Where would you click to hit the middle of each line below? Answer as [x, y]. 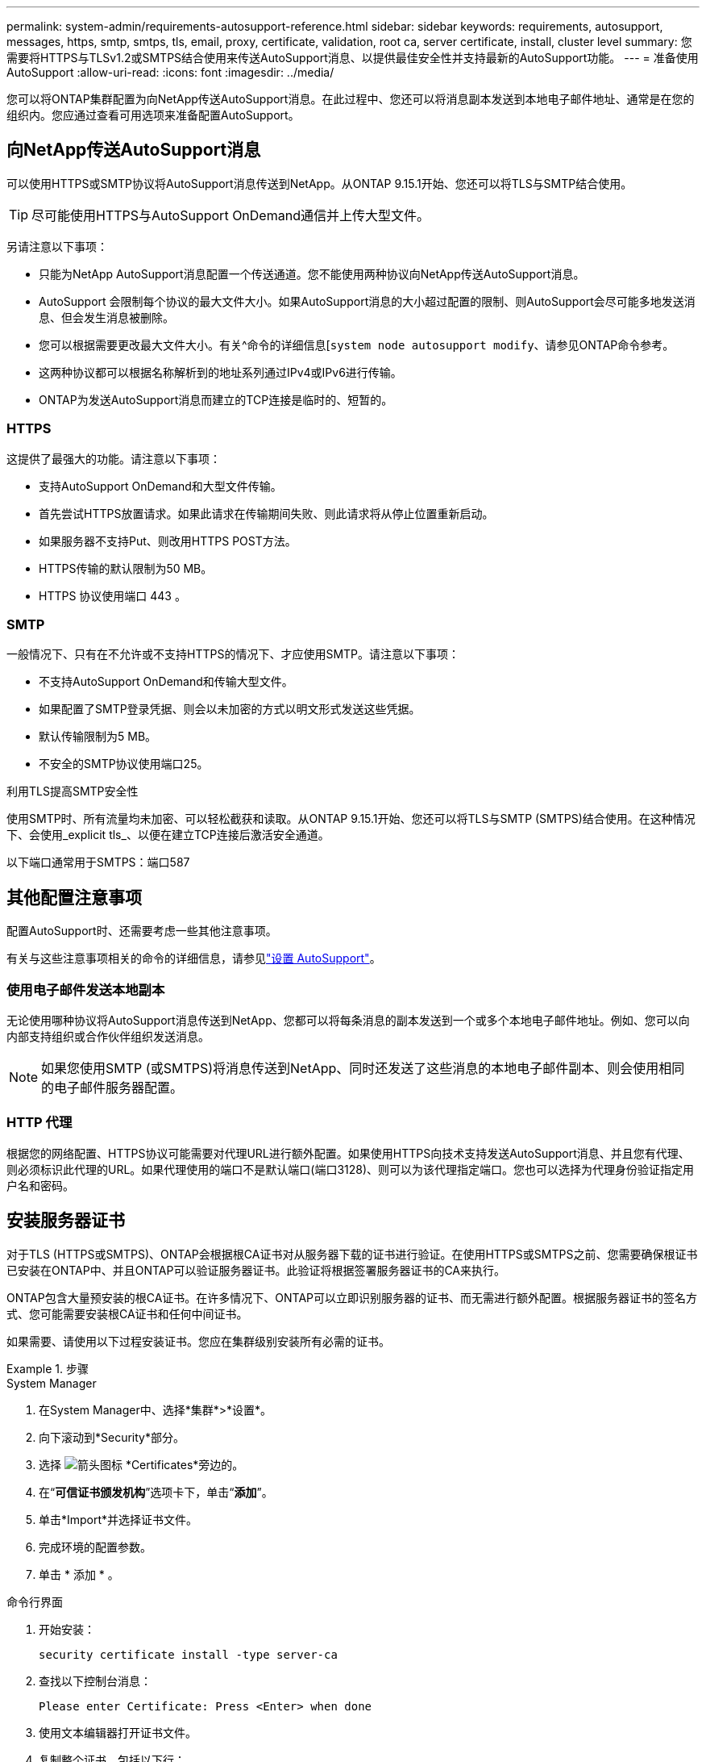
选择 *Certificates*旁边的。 [141, 1464]
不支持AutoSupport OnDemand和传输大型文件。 [166, 682]
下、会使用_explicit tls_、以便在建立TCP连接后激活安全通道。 [168, 835]
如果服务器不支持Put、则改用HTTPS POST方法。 [168, 541]
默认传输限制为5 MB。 [98, 737]
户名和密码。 [40, 1185]
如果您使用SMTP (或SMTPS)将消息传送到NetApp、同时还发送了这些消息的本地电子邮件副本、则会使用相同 [363, 1068]
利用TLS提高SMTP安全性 [73, 791]
